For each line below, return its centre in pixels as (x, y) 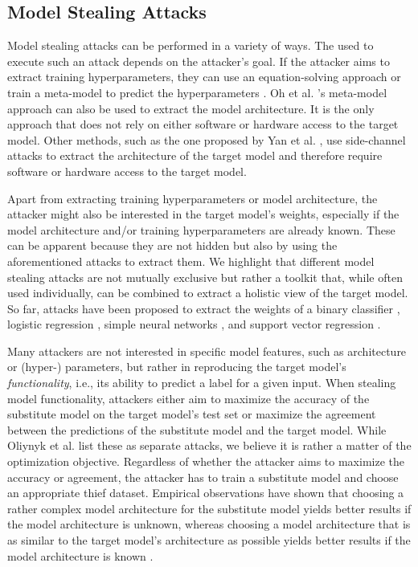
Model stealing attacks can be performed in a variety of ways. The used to (191, 45)
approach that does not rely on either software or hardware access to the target (203, 124)
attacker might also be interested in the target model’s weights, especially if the (203, 214)
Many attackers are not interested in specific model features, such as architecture (207, 351)
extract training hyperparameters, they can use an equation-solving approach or (204, 77)
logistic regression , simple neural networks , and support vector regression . (194, 324)
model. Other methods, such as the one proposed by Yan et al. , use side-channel (207, 139)
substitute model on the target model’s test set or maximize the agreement (192, 414)
